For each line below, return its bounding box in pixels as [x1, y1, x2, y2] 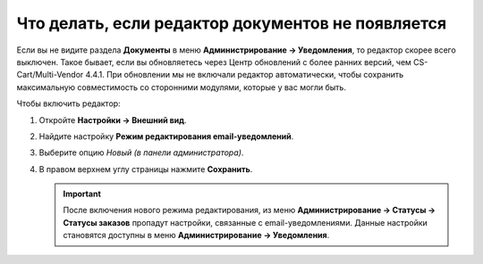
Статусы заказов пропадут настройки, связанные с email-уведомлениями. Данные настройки [63, 217, 428, 227]
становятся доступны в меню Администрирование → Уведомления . [63, 230, 330, 241]
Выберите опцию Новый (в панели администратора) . [38, 147, 244, 158]
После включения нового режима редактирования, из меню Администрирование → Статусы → [63, 205, 436, 216]
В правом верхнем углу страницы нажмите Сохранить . [38, 163, 253, 174]
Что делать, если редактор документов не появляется [16, 13, 447, 33]
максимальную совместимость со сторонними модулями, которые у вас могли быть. [16, 81, 346, 93]
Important [63, 188, 102, 200]
